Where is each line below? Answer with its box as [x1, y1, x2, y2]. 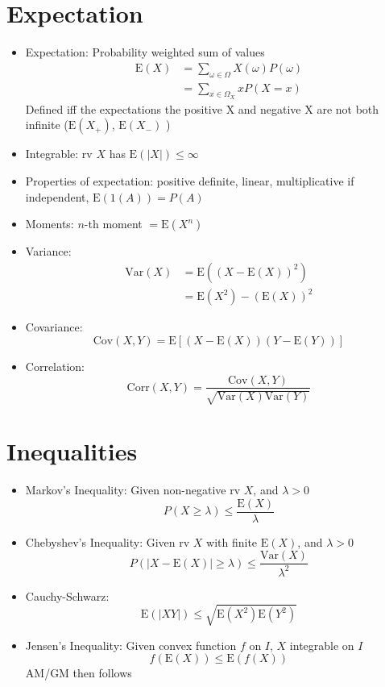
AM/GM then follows [25, 664, 132, 681]
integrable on [289, 636, 354, 653]
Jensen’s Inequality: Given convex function [25, 636, 237, 653]
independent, [25, 188, 89, 205]
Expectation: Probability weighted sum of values [25, 44, 265, 60]
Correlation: [25, 357, 85, 374]
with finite [206, 533, 258, 550]
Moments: [25, 215, 74, 232]
